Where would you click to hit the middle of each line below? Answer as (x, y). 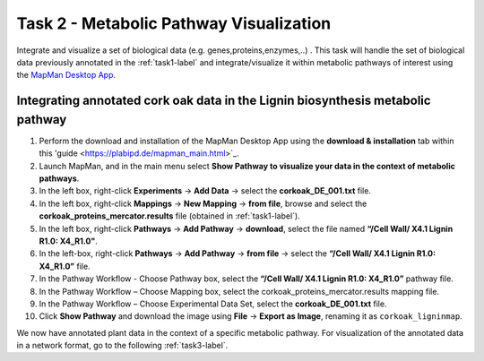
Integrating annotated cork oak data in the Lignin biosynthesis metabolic (224, 101)
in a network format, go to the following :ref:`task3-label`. (122, 346)
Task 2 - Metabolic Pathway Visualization (174, 23)
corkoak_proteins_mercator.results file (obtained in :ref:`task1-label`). (169, 216)
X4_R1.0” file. (65, 266)
